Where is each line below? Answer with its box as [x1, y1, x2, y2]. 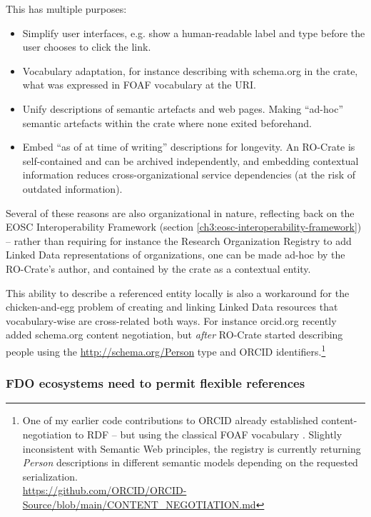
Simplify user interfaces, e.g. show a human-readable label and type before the [22, 25, 365, 40]
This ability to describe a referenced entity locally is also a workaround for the [6, 285, 350, 300]
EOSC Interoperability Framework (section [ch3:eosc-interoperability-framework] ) [6, 219, 362, 234]
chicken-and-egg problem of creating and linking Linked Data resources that [6, 299, 338, 314]
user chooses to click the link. [22, 39, 151, 54]
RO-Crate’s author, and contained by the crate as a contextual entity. [6, 261, 311, 276]
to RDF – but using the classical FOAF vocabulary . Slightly [74, 426, 342, 441]
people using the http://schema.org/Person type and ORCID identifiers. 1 [6, 341, 326, 358]
